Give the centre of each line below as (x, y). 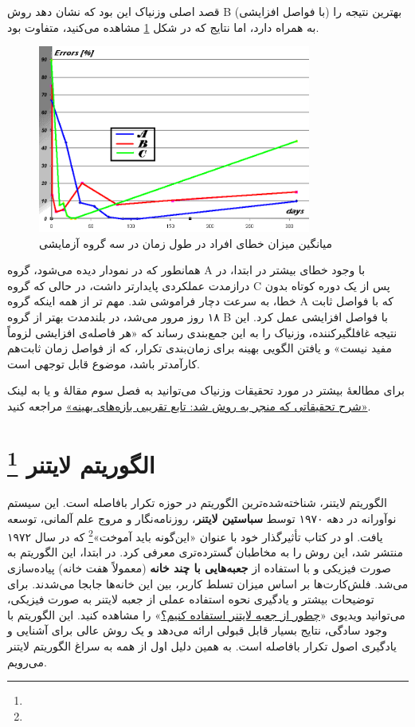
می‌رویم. (27, 661)
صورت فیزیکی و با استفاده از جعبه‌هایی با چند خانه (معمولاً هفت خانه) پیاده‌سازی (199, 568)
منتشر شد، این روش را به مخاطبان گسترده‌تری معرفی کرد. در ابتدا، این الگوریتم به (205, 552)
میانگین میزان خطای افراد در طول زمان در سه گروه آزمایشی (186, 243)
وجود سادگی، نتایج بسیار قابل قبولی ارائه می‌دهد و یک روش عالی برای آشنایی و (198, 630)
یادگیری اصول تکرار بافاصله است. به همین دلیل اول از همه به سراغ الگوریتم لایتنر (202, 646)
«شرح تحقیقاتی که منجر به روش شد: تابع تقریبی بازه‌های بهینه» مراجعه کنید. (189, 405)
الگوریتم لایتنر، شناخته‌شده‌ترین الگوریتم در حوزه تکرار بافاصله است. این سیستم (197, 503)
